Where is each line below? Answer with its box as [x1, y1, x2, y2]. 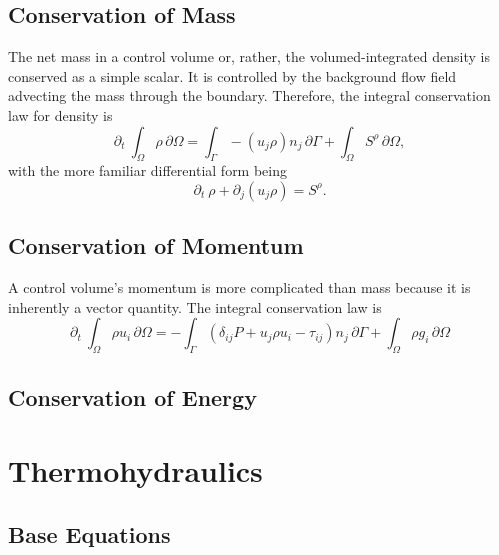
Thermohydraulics [8, 450, 263, 491]
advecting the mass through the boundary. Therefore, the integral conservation [8, 85, 491, 106]
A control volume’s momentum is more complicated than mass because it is [8, 277, 471, 298]
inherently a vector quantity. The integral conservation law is [8, 296, 382, 317]
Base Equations [8, 518, 171, 549]
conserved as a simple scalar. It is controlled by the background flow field [8, 65, 457, 86]
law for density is [8, 104, 113, 125]
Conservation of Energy [8, 381, 257, 412]
